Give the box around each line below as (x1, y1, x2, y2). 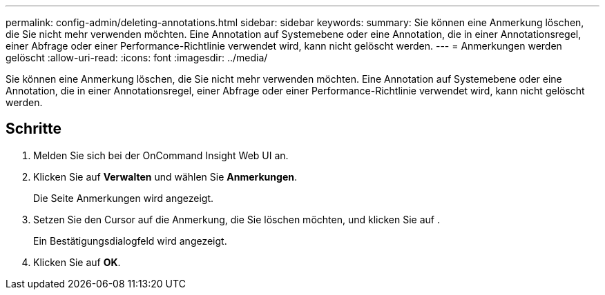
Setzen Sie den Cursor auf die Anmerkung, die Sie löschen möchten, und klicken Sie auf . (33, 213, 440, 225)
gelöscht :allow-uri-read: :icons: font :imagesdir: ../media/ (6, 52, 268, 63)
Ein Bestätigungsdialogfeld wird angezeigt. (33, 234, 227, 247)
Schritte (6, 120, 61, 138)
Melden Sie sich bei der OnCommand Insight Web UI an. (33, 149, 289, 161)
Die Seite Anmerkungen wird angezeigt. (33, 192, 214, 204)
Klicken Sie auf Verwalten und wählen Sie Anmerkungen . (33, 170, 298, 183)
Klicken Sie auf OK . (33, 256, 121, 268)
